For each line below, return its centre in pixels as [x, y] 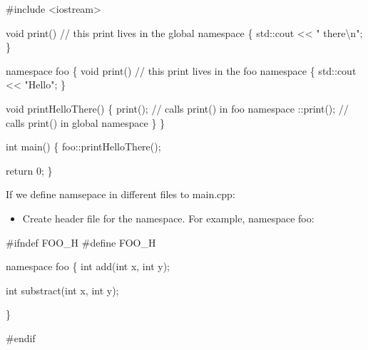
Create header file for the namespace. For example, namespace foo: [168, 218]
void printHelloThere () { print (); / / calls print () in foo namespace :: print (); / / [177, 108]
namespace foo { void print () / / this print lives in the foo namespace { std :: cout [181, 70]
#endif [21, 338]
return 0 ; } [29, 170]
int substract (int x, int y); [62, 290]
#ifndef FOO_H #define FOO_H [81, 242]
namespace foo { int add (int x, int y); [88, 266]
